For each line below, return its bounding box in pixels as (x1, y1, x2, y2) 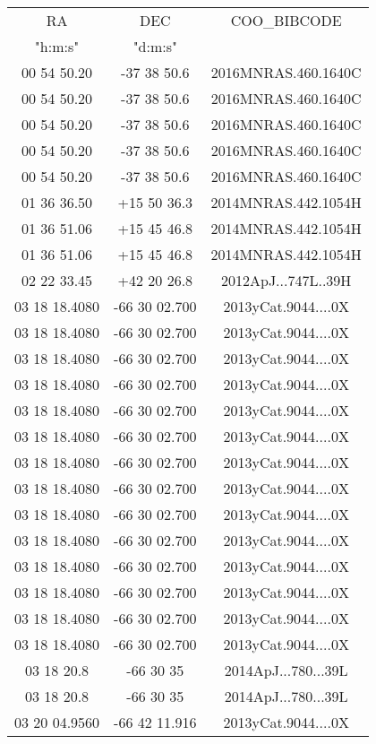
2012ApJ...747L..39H (220, 270, 352, 290)
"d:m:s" (132, 36, 178, 56)
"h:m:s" (34, 36, 80, 56)
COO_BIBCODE (230, 10, 342, 30)
